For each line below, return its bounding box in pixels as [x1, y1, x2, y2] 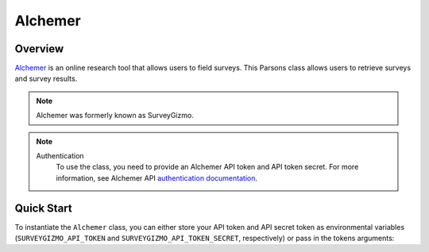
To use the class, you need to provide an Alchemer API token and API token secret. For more [56, 162, 359, 172]
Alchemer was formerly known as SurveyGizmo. [36, 111, 194, 120]
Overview [14, 42, 64, 55]
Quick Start [14, 201, 72, 215]
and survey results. [14, 74, 78, 83]
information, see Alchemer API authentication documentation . [56, 173, 258, 182]
